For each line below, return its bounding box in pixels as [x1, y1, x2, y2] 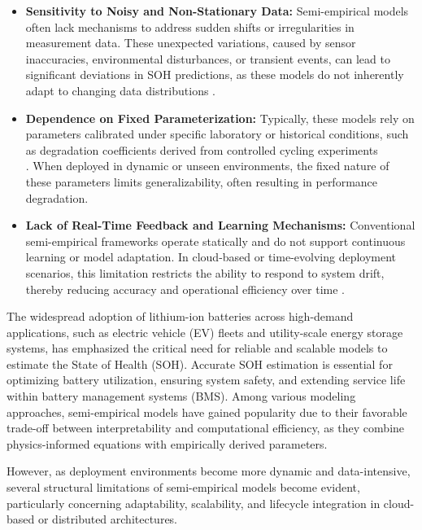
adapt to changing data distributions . [25, 81, 215, 99]
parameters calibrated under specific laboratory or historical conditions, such [25, 125, 409, 142]
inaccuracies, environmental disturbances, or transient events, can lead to [25, 50, 390, 67]
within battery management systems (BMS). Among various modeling [7, 388, 356, 405]
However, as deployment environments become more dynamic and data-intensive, [7, 462, 411, 480]
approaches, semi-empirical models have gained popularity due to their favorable [7, 403, 407, 420]
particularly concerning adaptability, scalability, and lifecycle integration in [7, 494, 381, 511]
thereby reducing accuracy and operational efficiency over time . [25, 280, 345, 297]
